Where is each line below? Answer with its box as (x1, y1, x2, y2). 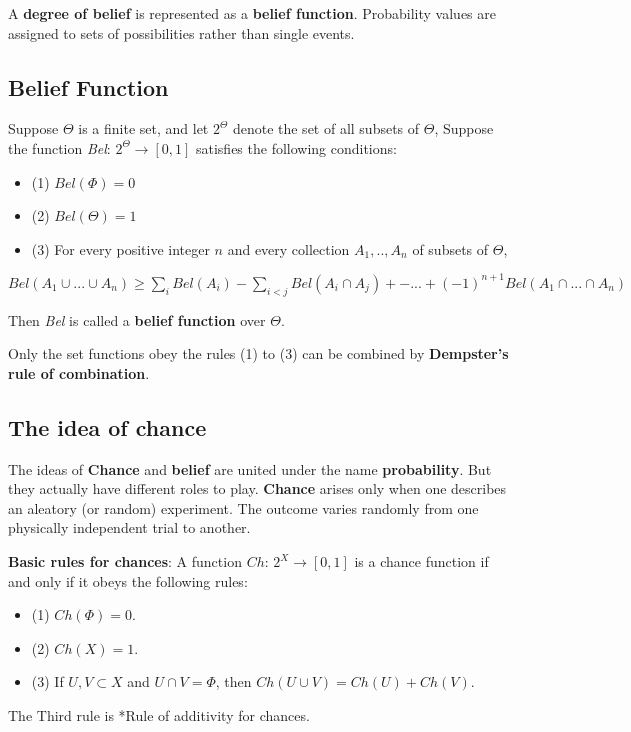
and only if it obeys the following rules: (8, 570, 248, 591)
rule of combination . (8, 362, 150, 383)
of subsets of (412, 238, 489, 259)
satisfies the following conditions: (195, 137, 397, 158)
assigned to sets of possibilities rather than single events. (8, 22, 355, 43)
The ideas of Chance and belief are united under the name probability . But (8, 458, 492, 479)
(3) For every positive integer (31, 238, 210, 259)
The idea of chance (8, 411, 207, 442)
